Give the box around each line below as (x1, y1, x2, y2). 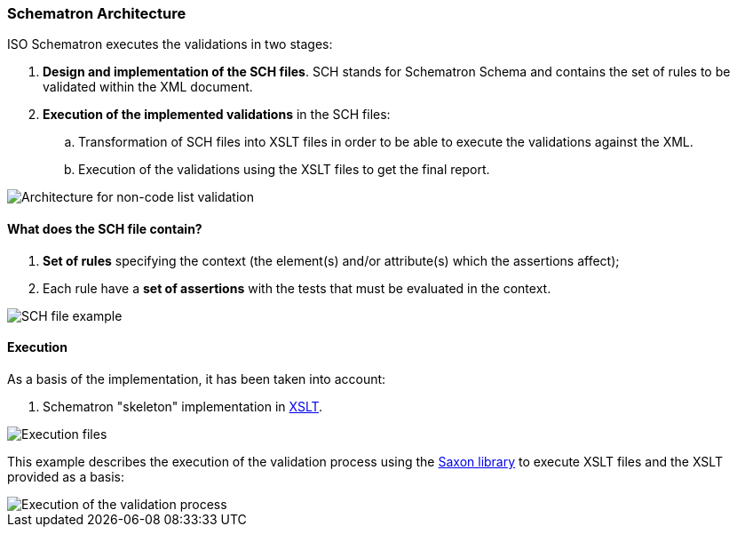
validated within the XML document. (43, 79, 253, 95)
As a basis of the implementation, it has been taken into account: (7, 371, 386, 387)
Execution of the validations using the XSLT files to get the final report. (78, 162, 490, 178)
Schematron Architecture (7, 4, 186, 22)
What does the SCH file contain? (7, 220, 202, 236)
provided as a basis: (7, 468, 124, 484)
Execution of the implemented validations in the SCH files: (43, 107, 391, 123)
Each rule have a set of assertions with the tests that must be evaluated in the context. (43, 280, 551, 296)
